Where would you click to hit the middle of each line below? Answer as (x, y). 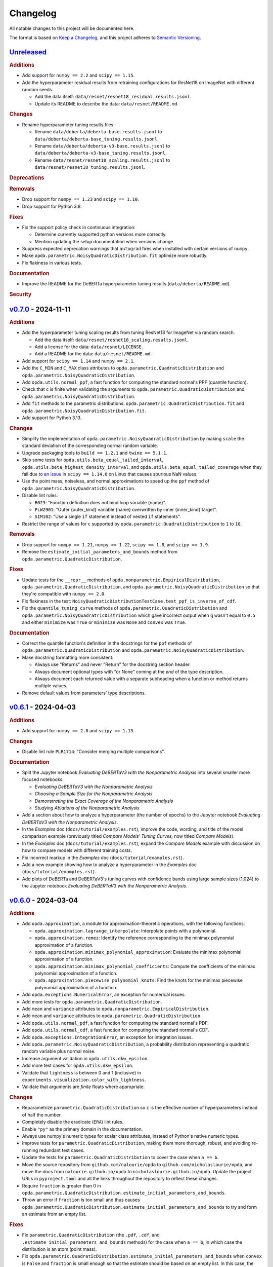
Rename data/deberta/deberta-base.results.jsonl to (98, 132)
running (30, 1150)
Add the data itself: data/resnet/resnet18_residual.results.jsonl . (113, 97)
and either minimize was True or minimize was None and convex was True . (104, 622)
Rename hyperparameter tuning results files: (68, 125)
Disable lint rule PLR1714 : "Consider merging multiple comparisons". (94, 751)
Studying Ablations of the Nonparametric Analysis (87, 808)
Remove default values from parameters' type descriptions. (84, 693)
